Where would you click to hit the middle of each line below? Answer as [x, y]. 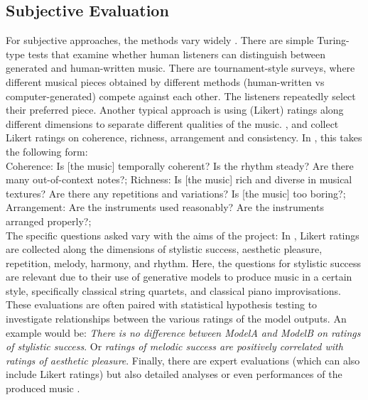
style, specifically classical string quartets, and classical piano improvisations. [173, 290]
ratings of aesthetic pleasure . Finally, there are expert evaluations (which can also [183, 360]
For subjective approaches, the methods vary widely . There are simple [160, 40]
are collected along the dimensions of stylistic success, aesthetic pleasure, [164, 249]
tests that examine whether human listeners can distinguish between [177, 54]
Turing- [333, 40]
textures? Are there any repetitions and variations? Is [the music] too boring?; [176, 193]
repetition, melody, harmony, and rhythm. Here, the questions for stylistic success [184, 263]
